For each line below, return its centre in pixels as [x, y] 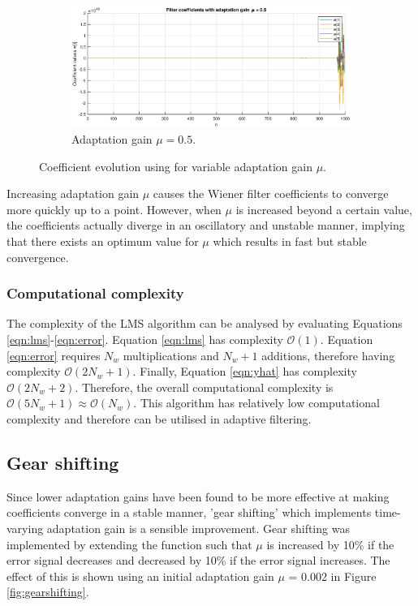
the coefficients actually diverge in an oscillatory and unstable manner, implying [206, 225]
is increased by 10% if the [330, 544]
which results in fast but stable [290, 241]
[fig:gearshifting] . [48, 592]
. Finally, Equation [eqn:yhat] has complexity [245, 371]
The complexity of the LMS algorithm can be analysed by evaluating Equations [205, 323]
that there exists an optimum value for [103, 241]
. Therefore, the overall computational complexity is [204, 387]
